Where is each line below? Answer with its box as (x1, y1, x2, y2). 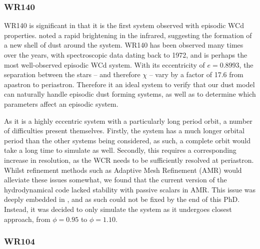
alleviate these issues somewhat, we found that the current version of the (4, 174, 227, 185)
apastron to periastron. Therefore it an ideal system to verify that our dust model (4, 79, 255, 89)
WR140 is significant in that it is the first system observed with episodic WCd (4, 20, 244, 31)
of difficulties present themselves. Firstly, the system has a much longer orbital (4, 125, 244, 136)
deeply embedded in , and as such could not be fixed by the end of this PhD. (4, 194, 240, 204)
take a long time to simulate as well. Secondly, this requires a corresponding (4, 145, 236, 155)
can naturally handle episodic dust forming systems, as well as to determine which (4, 89, 256, 99)
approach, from (4, 213, 50, 224)
